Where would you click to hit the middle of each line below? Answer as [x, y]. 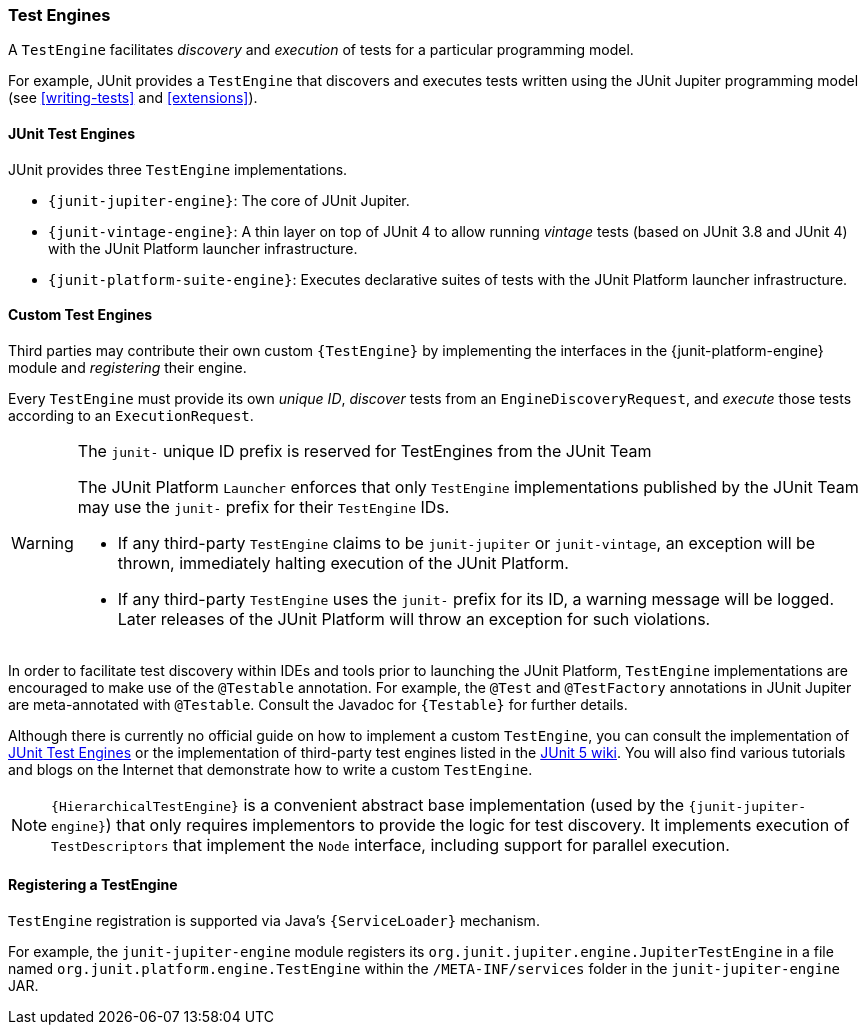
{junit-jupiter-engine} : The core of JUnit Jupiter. [229, 200]
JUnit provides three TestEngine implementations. [178, 169]
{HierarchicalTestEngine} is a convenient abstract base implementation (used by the [368, 804]
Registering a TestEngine [93, 885]
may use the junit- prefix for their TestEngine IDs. [263, 506]
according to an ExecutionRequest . [131, 415]
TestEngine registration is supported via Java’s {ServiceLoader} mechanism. [274, 921]
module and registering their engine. [127, 367]
